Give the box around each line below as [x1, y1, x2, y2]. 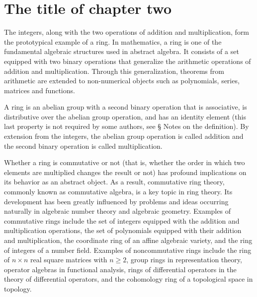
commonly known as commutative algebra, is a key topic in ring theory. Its [4, 186, 233, 197]
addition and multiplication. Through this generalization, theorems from [4, 65, 224, 76]
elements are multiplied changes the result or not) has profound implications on [4, 167, 247, 177]
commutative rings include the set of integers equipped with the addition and [4, 215, 240, 226]
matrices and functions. [4, 85, 75, 95]
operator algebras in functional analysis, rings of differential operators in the [4, 264, 237, 274]
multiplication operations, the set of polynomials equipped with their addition [4, 225, 242, 236]
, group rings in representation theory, [126, 254, 242, 265]
